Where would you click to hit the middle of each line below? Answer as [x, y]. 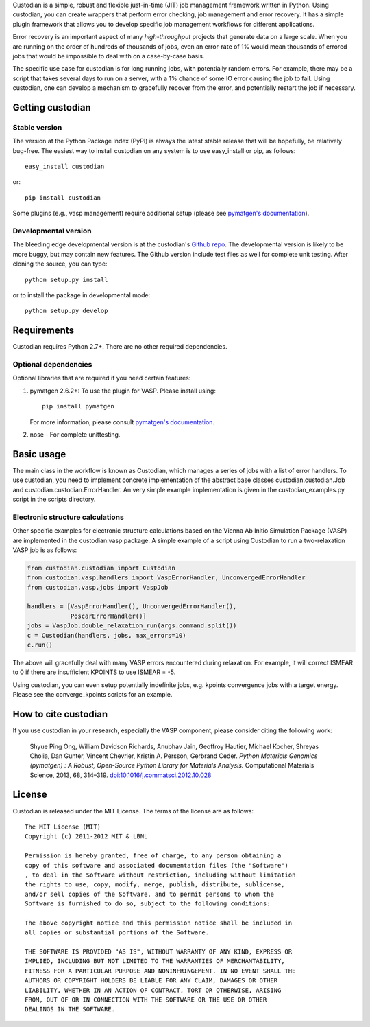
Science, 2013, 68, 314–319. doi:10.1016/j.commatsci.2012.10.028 [121, 775]
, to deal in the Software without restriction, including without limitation [160, 875]
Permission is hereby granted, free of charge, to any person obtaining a [153, 856]
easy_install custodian [65, 167]
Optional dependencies [52, 364]
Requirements [44, 331]
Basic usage [39, 454]
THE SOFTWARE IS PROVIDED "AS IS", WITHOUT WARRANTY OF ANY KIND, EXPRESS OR [159, 952]
